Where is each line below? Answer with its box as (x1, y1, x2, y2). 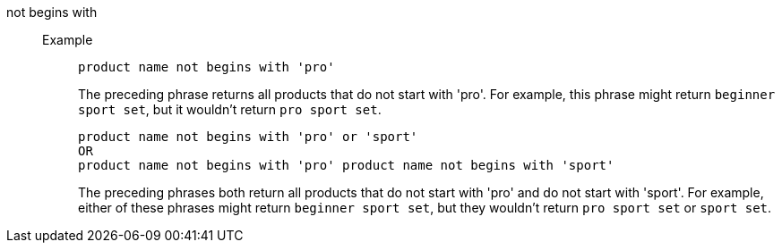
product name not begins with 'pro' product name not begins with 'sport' (78, 158, 614, 172)
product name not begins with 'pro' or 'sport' (78, 129, 418, 144)
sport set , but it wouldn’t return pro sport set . (78, 102, 382, 117)
